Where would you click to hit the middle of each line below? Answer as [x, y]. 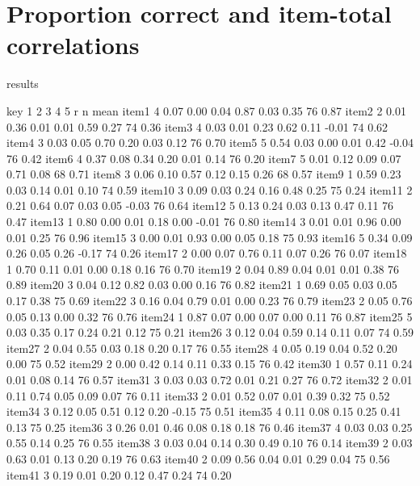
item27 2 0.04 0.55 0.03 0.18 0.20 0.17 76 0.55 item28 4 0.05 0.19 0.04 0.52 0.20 [202, 348]
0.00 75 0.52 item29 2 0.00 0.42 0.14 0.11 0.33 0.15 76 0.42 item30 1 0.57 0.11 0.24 [210, 364]
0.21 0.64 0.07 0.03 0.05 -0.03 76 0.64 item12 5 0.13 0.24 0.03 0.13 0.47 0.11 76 [200, 205]
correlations [73, 45]
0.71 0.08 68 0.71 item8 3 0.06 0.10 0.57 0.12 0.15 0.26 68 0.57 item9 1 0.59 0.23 [204, 174]
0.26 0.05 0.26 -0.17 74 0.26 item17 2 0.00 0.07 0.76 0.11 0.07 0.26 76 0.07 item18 [207, 253]
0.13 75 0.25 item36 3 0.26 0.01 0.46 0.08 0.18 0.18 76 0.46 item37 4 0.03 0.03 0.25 [210, 427]
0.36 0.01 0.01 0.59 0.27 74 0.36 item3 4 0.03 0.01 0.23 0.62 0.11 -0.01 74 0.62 [197, 126]
